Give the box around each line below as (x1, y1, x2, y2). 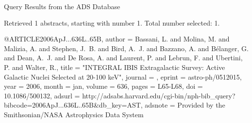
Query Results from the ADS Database (4, 1, 120, 11)
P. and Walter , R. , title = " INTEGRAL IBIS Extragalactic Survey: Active (4, 62, 225, 72)
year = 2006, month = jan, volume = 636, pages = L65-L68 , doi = (4, 81, 203, 91)
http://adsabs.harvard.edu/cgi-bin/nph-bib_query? (82, 90, 235, 100)
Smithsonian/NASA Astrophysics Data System (4, 109, 144, 119)
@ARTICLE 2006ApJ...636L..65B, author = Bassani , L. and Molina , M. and (4, 34, 230, 44)
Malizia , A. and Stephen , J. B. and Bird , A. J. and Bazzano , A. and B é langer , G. (4, 43, 249, 53)
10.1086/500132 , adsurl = (4, 90, 80, 100)
